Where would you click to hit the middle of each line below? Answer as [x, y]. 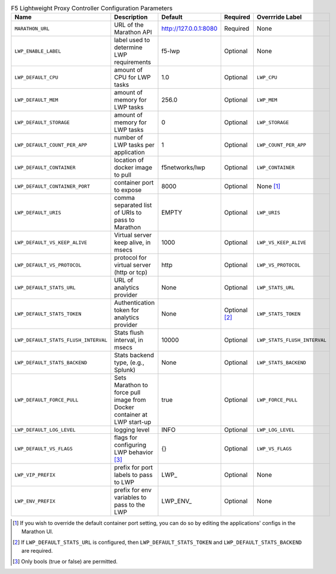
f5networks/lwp [183, 167]
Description [131, 17]
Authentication [134, 303]
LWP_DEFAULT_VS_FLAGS [44, 448]
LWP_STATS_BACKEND [281, 363]
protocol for [130, 258]
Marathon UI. [37, 531]
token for [127, 310]
